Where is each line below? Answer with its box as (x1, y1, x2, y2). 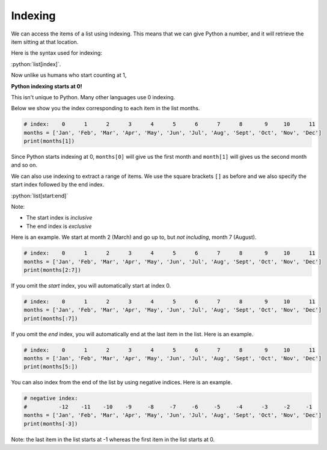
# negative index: (23, 395, 78, 402)
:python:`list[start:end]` (11, 192, 69, 199)
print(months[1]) (23, 138, 75, 144)
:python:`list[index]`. (11, 60, 61, 67)
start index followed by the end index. (11, 181, 105, 188)
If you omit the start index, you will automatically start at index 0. (11, 282, 171, 289)
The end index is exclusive (26, 223, 92, 230)
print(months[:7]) (23, 315, 78, 322)
